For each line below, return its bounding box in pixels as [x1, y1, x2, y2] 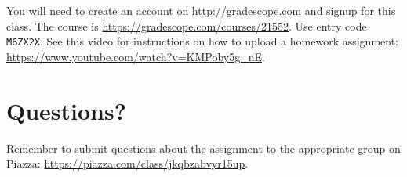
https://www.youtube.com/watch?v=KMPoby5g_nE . [6, 48, 265, 64]
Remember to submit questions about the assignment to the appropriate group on [6, 139, 401, 156]
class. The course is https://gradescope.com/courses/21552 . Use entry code [6, 17, 367, 34]
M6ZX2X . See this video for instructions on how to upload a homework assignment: [6, 33, 399, 49]
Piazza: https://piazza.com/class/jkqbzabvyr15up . [6, 155, 249, 172]
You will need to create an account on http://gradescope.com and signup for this [6, 2, 396, 18]
